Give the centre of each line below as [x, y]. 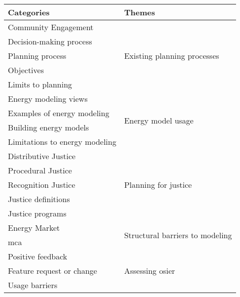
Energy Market [34, 228]
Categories [29, 12]
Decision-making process [50, 41]
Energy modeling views [48, 99]
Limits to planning [40, 84]
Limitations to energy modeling [62, 142]
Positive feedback [38, 256]
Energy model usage [159, 120]
